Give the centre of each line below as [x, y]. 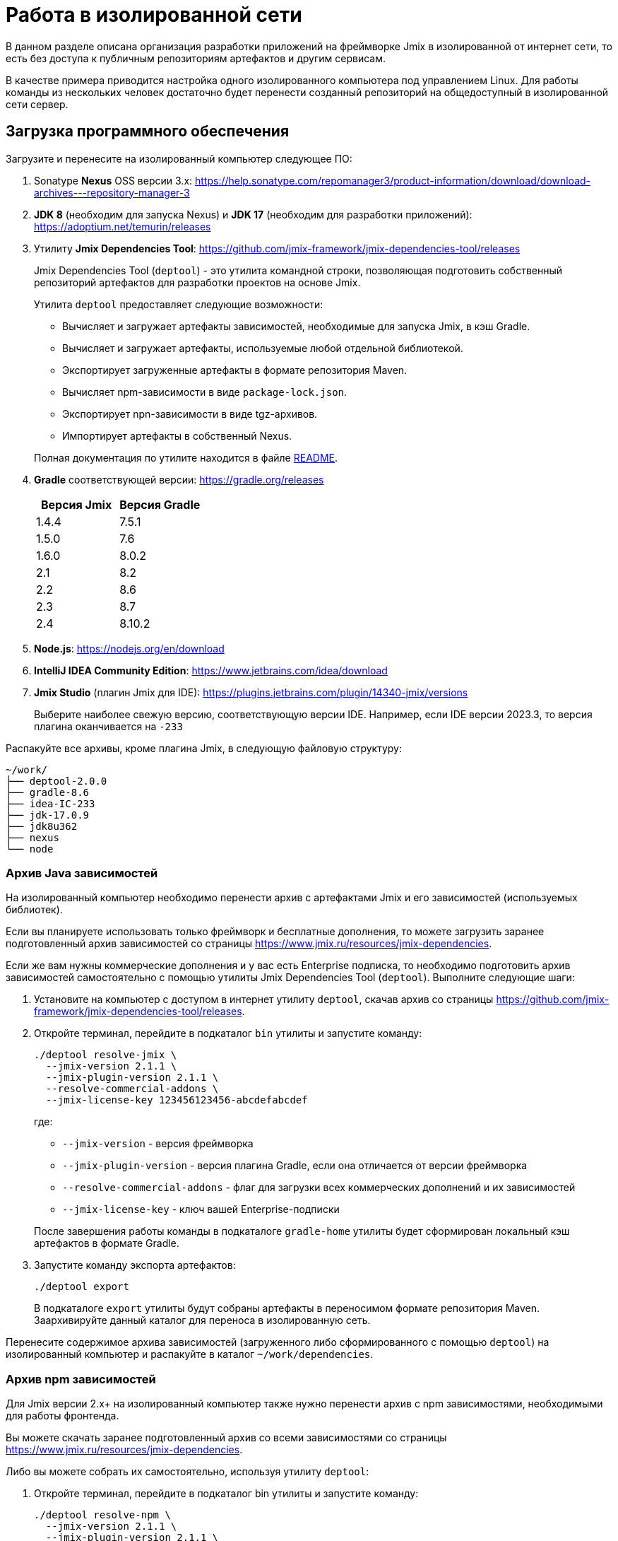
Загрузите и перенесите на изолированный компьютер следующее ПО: [179, 158]
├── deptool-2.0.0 [57, 781]
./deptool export [82, 1287]
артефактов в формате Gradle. [107, 1243]
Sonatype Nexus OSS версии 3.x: [113, 180]
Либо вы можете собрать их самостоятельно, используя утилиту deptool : [188, 1472]
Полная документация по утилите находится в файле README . [186, 457]
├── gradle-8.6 [48, 792]
